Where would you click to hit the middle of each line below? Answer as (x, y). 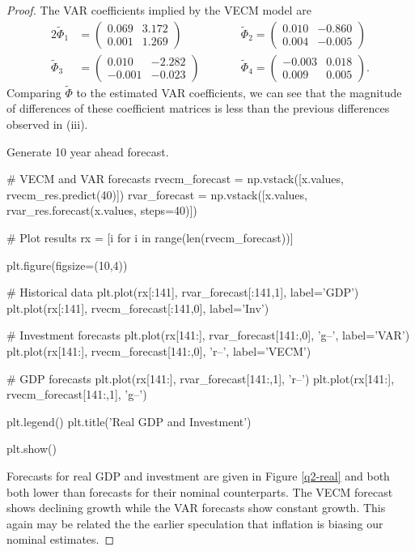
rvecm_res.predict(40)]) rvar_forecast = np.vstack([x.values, (157, 194)
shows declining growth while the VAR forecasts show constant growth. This (196, 508)
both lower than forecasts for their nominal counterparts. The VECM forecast (200, 491)
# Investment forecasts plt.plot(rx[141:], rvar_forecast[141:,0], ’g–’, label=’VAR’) (208, 335)
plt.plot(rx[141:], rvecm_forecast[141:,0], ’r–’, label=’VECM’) (159, 351)
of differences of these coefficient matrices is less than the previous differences (198, 108)
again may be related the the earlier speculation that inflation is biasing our (195, 523)
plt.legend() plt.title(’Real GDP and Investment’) (129, 421)
